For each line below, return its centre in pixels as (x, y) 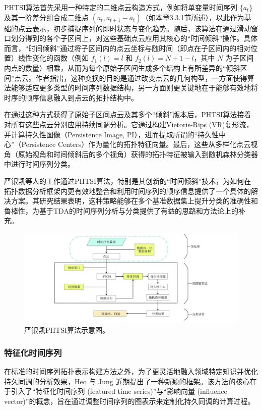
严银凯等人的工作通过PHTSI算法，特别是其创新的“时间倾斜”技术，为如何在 (128, 181)
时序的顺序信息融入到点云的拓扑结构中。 (71, 97)
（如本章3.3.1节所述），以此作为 (193, 17)
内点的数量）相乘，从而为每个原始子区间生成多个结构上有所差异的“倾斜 (122, 67)
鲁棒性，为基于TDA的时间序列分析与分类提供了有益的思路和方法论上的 (121, 210)
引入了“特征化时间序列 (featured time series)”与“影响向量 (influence (119, 391)
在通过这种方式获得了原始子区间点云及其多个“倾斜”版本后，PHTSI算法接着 (128, 114)
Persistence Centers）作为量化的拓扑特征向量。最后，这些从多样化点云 (136, 144)
